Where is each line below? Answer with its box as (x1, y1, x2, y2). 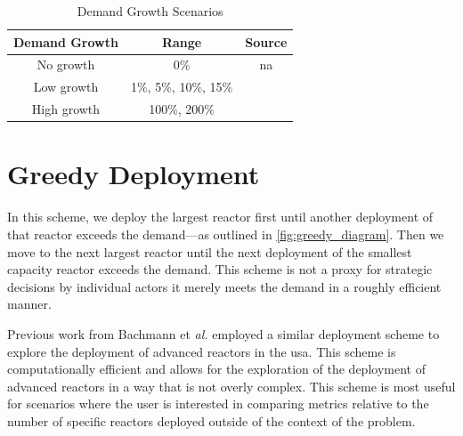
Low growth (33, 77, 99, 96)
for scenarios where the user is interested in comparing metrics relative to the (7, 394, 429, 413)
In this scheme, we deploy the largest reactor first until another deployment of (7, 207, 434, 226)
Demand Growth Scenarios (77, 2, 223, 20)
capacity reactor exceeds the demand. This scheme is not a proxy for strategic (7, 260, 433, 279)
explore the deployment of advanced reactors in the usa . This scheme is (7, 342, 396, 360)
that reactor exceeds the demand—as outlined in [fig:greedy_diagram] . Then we (7, 224, 444, 243)
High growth (31, 100, 101, 118)
